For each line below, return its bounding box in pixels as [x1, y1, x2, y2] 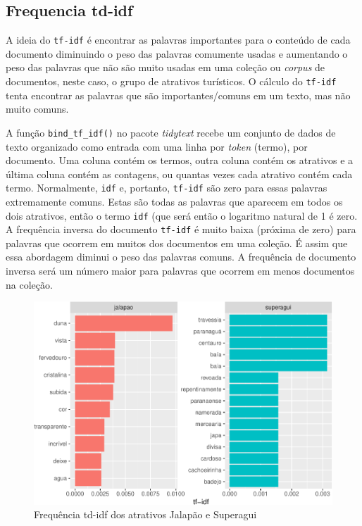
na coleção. [6, 277, 53, 292]
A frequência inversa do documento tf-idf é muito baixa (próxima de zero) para [6, 222, 356, 237]
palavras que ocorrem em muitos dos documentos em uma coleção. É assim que [6, 235, 348, 250]
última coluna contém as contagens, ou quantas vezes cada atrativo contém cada [6, 166, 353, 181]
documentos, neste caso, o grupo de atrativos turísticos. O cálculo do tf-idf [6, 74, 337, 89]
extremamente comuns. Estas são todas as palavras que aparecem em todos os [6, 194, 343, 208]
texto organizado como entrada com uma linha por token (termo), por [6, 139, 308, 154]
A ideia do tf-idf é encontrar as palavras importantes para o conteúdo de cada [6, 32, 351, 47]
